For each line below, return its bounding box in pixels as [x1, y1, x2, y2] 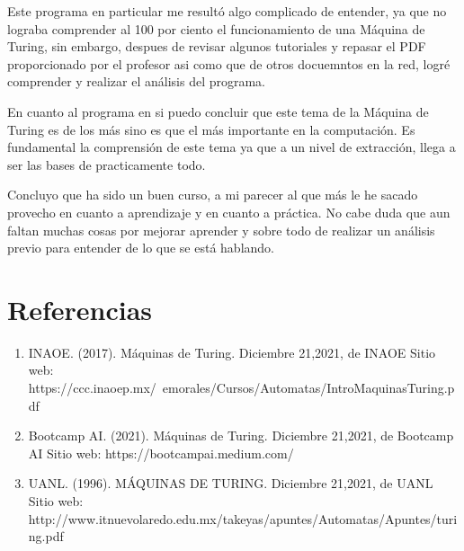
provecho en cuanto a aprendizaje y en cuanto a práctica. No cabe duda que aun [7, 202, 451, 221]
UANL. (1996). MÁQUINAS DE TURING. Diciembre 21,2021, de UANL [28, 474, 433, 493]
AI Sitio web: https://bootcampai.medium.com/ [28, 443, 294, 462]
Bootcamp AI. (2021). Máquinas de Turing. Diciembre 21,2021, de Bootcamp [28, 426, 454, 445]
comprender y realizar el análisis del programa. [7, 72, 265, 91]
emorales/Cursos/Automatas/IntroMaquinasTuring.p [162, 378, 455, 397]
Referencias [7, 290, 153, 327]
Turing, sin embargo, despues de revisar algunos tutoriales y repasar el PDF [7, 37, 426, 56]
